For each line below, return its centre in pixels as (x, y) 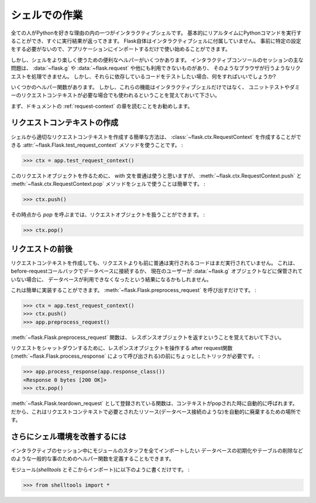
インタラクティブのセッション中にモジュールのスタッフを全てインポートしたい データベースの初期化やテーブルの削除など (157, 450)
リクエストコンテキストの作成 (65, 123)
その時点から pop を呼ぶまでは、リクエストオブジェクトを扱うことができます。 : (108, 215)
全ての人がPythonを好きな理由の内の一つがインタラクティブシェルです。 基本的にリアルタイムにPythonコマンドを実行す (156, 33)
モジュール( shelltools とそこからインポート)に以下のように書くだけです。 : (100, 470)
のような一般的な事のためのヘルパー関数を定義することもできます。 (93, 459)
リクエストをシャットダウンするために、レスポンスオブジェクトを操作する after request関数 (122, 348)
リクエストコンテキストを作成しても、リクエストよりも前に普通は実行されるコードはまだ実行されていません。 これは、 (154, 263)
